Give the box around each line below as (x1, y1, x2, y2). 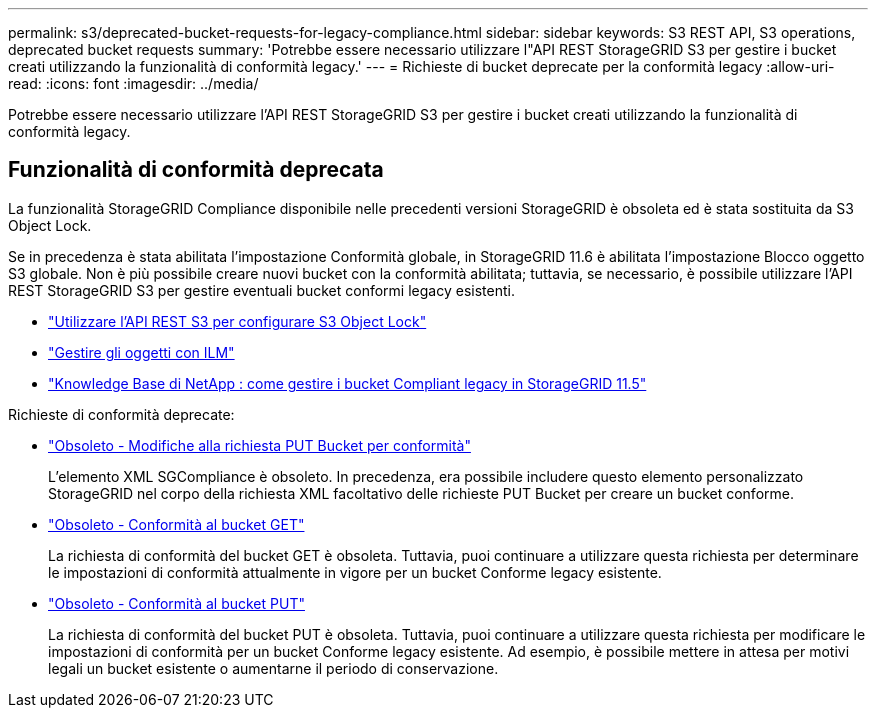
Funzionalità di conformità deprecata (8, 157, 384, 183)
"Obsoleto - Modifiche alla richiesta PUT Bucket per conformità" (48, 436, 471, 454)
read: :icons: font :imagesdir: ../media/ (8, 75, 259, 92)
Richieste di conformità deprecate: (8, 405, 235, 423)
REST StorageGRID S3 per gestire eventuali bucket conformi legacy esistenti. (8, 281, 515, 299)
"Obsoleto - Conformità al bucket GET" (48, 515, 305, 533)
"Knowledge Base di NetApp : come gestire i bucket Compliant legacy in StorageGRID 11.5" (48, 374, 647, 392)
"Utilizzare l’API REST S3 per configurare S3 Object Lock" (48, 312, 427, 330)
